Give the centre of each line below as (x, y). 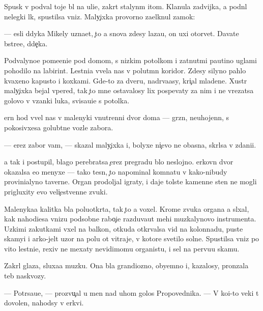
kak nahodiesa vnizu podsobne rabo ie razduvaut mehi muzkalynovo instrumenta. (130, 219)
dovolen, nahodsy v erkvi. (44, 303)
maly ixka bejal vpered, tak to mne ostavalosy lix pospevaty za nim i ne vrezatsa (129, 90)
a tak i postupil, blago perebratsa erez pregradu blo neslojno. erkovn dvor (119, 162)
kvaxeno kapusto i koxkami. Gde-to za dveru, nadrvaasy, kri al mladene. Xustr (126, 80)
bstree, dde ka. (26, 43)
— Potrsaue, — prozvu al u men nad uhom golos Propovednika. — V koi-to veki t (131, 292)
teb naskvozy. (25, 276)
